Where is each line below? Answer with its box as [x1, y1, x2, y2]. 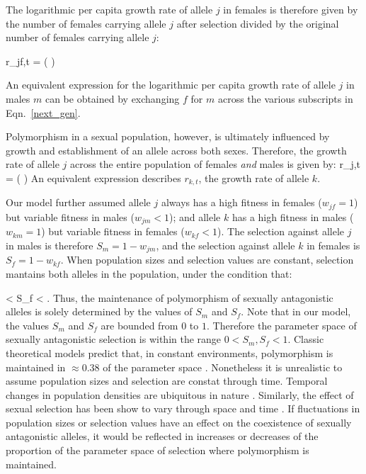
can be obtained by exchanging [45, 91, 180, 106]
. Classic [287, 332, 324, 346]
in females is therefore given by [223, 2, 358, 16]
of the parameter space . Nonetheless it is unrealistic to [103, 359, 343, 374]
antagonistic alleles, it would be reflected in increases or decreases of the [6, 429, 319, 444]
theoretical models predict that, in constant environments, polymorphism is [6, 345, 333, 360]
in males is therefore [6, 237, 93, 252]
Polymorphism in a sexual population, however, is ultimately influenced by [6, 129, 330, 144]
